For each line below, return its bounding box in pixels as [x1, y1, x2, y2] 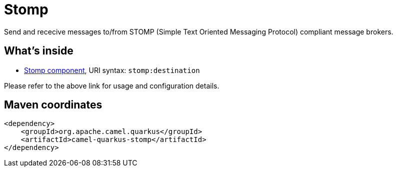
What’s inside [4, 44, 73, 57]
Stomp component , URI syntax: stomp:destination [24, 65, 200, 74]
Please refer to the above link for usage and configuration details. [4, 81, 219, 90]
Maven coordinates [4, 98, 102, 111]
